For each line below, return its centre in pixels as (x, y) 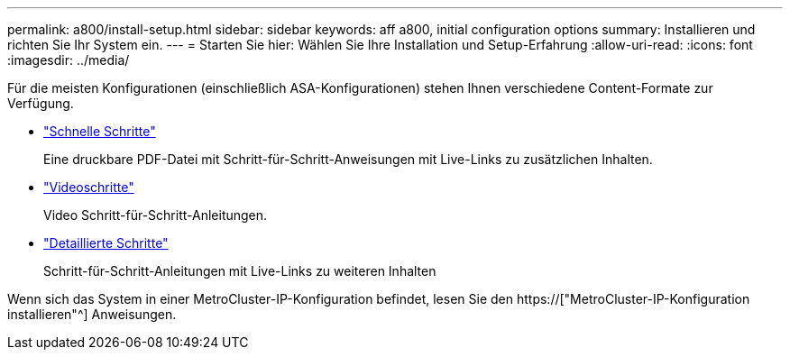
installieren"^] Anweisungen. (92, 314)
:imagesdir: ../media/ (69, 60)
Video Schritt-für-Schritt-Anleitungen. (156, 215)
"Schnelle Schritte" (100, 131)
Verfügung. (41, 103)
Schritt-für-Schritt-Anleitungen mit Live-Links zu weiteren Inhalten (240, 271)
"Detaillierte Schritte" (106, 243)
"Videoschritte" (89, 187)
